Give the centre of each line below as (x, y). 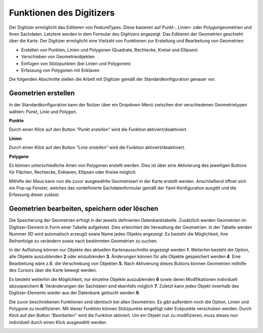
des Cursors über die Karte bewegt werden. (53, 270)
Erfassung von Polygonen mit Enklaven (60, 70)
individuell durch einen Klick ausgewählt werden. (58, 322)
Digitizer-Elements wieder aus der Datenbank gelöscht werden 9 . (75, 293)
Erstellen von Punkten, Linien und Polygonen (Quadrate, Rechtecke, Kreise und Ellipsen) (110, 50)
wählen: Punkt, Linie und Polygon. (43, 112)
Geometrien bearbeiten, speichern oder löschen (84, 209)
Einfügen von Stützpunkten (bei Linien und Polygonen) (76, 63)
